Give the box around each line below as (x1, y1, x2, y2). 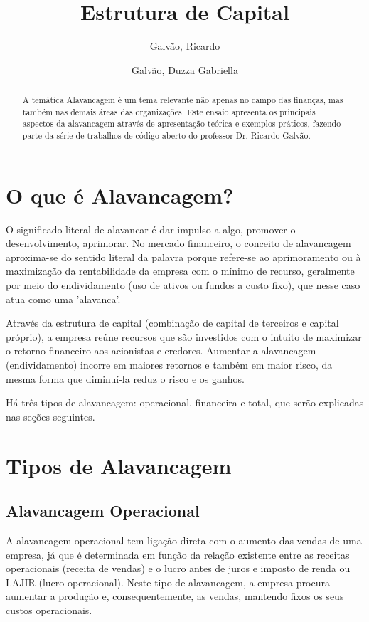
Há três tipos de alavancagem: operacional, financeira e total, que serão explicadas (6, 395, 364, 410)
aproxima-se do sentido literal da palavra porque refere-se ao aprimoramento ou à (6, 249, 361, 264)
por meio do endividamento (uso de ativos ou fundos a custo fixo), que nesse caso (6, 278, 360, 292)
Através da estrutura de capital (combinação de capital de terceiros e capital (6, 315, 339, 330)
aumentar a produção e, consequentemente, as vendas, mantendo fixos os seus (6, 589, 344, 603)
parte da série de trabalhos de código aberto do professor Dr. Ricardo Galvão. (22, 130, 311, 142)
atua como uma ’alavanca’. (6, 291, 121, 306)
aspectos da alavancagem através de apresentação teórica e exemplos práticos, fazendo (22, 117, 341, 130)
